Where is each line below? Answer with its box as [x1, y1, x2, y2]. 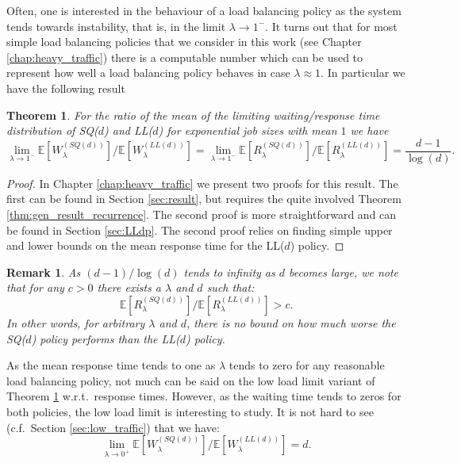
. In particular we [321, 64, 405, 81]
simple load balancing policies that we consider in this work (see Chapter [6, 33, 362, 50]
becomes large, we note [289, 263, 399, 280]
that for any [6, 279, 64, 296]
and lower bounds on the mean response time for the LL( [6, 237, 285, 254]
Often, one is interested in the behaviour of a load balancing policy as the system [6, 2, 401, 18]
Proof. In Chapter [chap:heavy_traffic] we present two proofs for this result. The [6, 174, 398, 191]
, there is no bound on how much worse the [186, 314, 396, 331]
